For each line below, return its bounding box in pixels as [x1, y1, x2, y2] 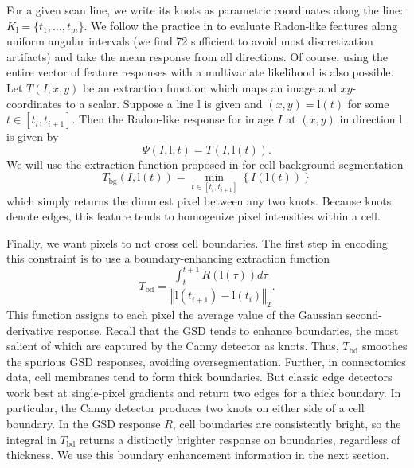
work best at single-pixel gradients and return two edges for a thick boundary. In [6, 384, 401, 400]
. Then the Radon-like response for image [72, 111, 274, 127]
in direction [339, 111, 396, 127]
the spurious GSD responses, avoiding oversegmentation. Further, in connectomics [6, 353, 406, 369]
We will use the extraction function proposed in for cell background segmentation [6, 155, 404, 172]
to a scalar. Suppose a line [65, 95, 194, 111]
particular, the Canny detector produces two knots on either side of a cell [6, 400, 365, 416]
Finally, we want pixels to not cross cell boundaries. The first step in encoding [6, 234, 388, 251]
